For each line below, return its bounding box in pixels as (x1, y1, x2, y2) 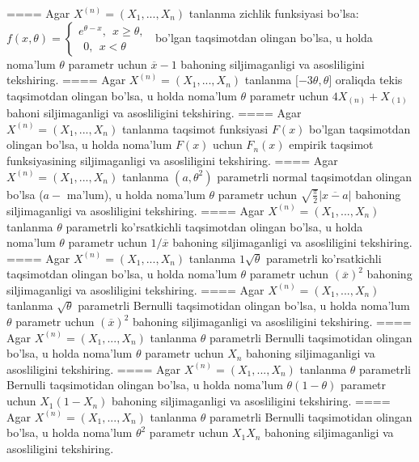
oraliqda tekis (335, 71, 403, 88)
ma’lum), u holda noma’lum (66, 185, 205, 202)
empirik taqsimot (289, 136, 374, 153)
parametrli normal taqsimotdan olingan (217, 167, 413, 184)
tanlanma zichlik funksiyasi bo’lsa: (188, 5, 359, 21)
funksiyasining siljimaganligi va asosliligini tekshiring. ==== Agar (6, 152, 338, 169)
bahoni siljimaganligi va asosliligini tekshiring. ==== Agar (6, 104, 302, 121)
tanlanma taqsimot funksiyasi (121, 120, 269, 137)
